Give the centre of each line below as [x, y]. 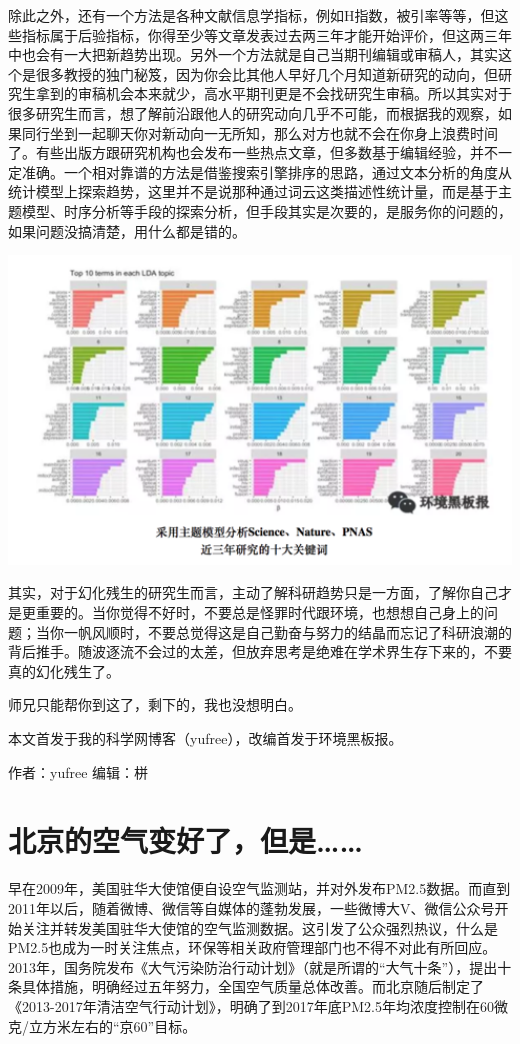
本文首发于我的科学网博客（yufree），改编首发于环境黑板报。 [205, 738]
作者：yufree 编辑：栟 [78, 771]
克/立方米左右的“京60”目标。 [102, 1025]
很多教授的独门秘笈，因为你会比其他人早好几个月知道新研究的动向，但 [266, 73]
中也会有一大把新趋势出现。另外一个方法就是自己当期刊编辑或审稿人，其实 [253, 54]
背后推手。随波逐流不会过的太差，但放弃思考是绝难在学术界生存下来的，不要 [260, 651]
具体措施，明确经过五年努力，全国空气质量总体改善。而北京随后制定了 [252, 986]
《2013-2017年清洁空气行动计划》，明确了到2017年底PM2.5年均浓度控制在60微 [258, 1005]
